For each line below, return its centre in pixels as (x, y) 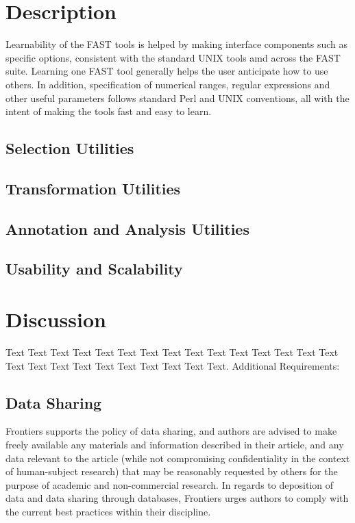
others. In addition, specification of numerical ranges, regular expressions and (168, 84)
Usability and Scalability (94, 269)
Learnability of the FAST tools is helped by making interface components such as (177, 44)
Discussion (56, 319)
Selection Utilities (70, 148)
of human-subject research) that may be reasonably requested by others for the (172, 471)
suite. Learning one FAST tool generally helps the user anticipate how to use (167, 71)
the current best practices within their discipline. (108, 511)
